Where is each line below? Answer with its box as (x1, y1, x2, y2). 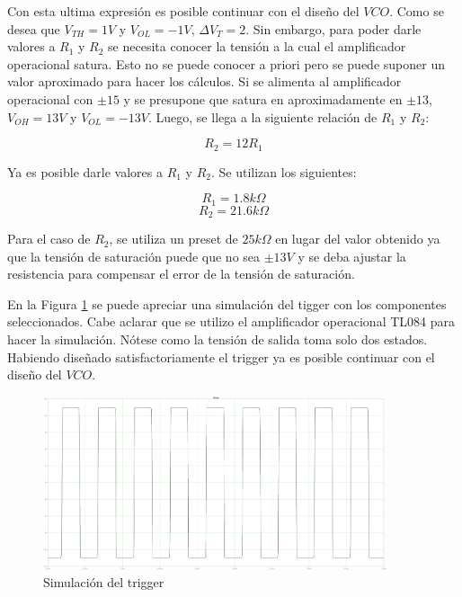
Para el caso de (7, 229, 91, 248)
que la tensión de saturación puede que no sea (7, 246, 261, 265)
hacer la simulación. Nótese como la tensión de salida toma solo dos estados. (7, 330, 428, 349)
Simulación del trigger (43, 573, 164, 592)
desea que (7, 19, 60, 38)
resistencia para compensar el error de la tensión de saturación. (7, 264, 355, 283)
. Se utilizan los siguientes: (211, 162, 357, 181)
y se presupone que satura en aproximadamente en (123, 89, 403, 108)
